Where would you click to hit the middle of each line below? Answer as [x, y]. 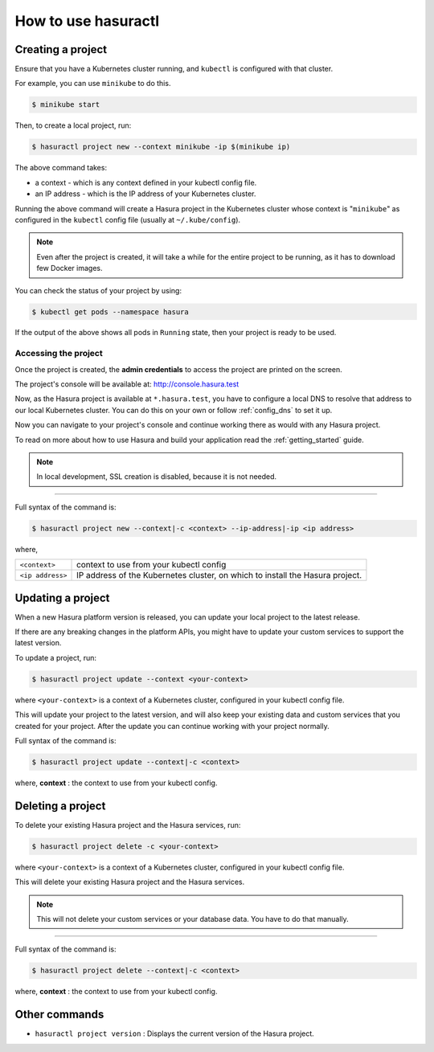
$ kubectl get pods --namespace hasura [110, 312]
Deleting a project [60, 806]
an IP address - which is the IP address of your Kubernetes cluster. [145, 194]
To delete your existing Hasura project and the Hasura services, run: [128, 825]
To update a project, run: [55, 657]
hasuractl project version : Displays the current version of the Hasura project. [175, 1034]
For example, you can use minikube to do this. [93, 84]
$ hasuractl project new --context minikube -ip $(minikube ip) [161, 147]
